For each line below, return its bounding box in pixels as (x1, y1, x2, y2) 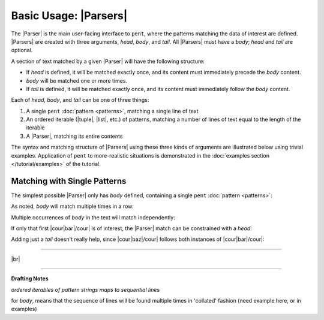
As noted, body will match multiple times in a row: (11, 203, 134, 210)
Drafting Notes (11, 275, 49, 282)
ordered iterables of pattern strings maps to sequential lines (11, 286, 160, 293)
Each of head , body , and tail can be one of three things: (11, 96, 149, 104)
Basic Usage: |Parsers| (11, 9, 128, 22)
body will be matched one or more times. (26, 77, 128, 84)
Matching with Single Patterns (11, 176, 127, 186)
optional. (11, 47, 33, 54)
